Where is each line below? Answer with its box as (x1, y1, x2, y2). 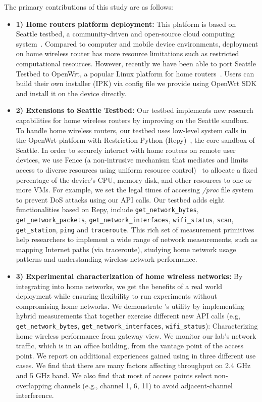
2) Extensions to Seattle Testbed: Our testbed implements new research (16, 105, 253, 115)
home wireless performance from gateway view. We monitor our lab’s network (16, 330, 256, 341)
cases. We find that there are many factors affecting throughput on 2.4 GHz (16, 360, 251, 371)
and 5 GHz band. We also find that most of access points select (16, 370, 212, 381)
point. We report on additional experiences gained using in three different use (16, 350, 256, 360)
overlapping (16, 380, 52, 390)
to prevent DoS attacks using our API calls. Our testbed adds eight (16, 194, 225, 205)
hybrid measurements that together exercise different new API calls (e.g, (16, 310, 240, 321)
